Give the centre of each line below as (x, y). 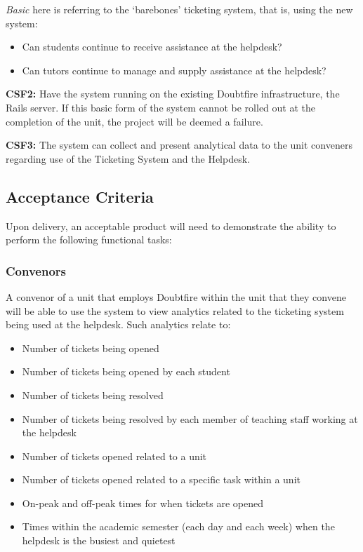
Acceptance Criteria (80, 196)
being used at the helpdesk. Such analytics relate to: (118, 324)
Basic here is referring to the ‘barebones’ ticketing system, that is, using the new (179, 9)
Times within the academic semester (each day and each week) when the (178, 526)
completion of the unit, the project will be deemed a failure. (134, 121)
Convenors (36, 270)
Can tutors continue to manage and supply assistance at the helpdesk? (174, 70)
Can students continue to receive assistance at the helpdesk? (152, 47)
